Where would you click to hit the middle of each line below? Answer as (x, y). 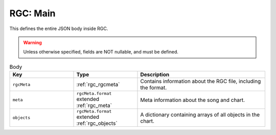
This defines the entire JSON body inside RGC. (59, 29)
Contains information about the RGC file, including (201, 82)
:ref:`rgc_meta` (94, 105)
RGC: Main (32, 13)
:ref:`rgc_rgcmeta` (98, 85)
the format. (154, 88)
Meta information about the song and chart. (193, 100)
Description (155, 75)
